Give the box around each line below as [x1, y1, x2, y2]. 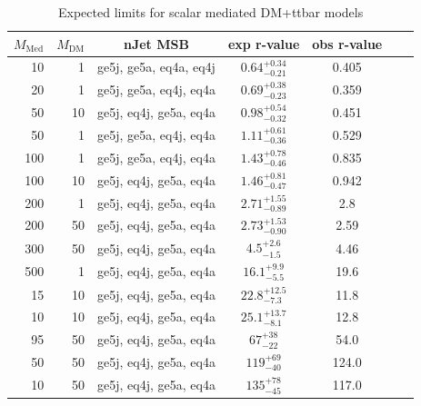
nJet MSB [123, 34, 189, 53]
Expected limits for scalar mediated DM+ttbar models [58, 3, 364, 21]
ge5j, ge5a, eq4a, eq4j [97, 57, 216, 76]
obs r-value [312, 34, 383, 53]
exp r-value [227, 34, 300, 53]
